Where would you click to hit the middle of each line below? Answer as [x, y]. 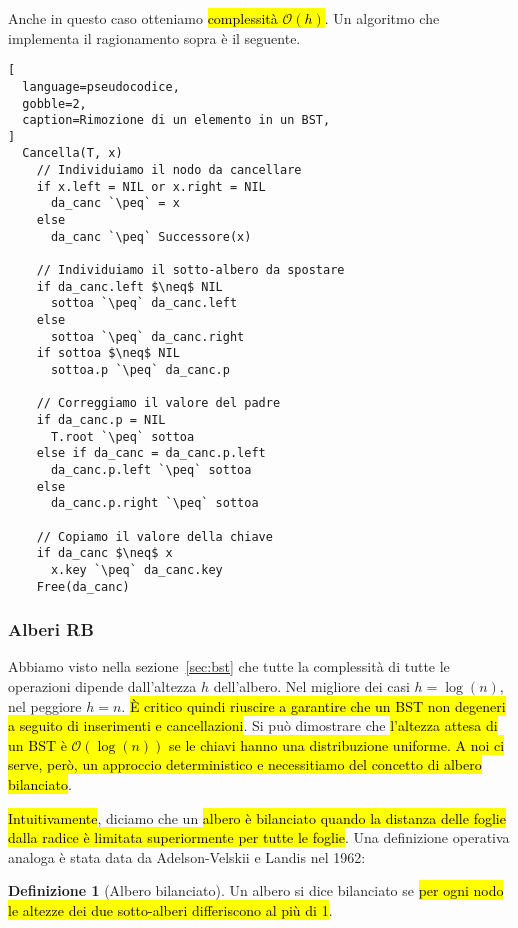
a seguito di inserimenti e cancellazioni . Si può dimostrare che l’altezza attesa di [253, 725]
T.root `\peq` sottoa [122, 436]
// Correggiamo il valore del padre [158, 403]
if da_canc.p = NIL [101, 419]
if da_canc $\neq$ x [104, 553]
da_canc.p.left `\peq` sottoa [151, 469]
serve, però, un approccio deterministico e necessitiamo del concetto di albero [245, 764]
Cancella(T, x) [72, 153]
